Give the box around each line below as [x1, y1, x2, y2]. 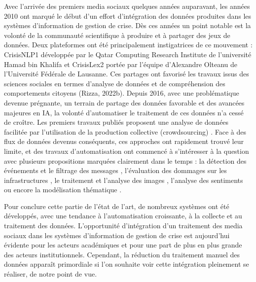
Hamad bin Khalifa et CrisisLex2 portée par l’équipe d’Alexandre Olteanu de [4, 59, 238, 69]
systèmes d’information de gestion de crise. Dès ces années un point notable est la [4, 20, 251, 31]
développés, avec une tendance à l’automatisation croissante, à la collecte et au [4, 211, 242, 221]
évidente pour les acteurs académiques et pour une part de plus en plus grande [4, 240, 242, 250]
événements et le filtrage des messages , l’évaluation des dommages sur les [4, 165, 227, 176]
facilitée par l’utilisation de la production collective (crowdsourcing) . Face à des [4, 126, 246, 137]
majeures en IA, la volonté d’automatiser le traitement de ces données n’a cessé [4, 107, 244, 117]
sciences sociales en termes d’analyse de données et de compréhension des [4, 78, 225, 88]
